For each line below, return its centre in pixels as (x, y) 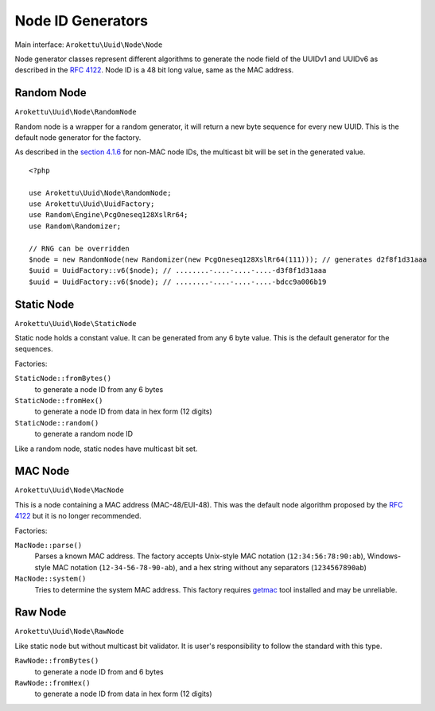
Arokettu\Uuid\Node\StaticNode (76, 323)
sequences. (34, 349)
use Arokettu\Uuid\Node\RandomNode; (100, 192)
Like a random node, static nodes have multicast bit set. (106, 449)
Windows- (384, 556)
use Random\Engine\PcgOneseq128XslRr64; (109, 215)
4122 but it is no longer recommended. (78, 516)
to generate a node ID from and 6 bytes (99, 671)
